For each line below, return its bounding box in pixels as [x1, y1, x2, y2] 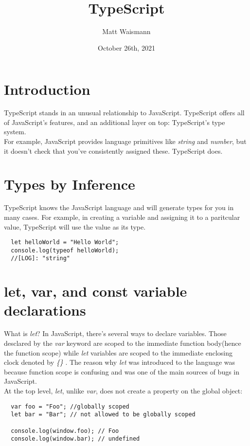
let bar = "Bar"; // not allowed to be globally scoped [11, 411, 196, 418]
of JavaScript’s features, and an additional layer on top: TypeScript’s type [4, 117, 225, 127]
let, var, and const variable [4, 281, 187, 301]
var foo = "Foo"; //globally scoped [11, 403, 129, 410]
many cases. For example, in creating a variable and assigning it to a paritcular [4, 212, 240, 222]
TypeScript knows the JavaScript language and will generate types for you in [4, 202, 234, 213]
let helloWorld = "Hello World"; [11, 239, 119, 246]
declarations [4, 300, 86, 320]
